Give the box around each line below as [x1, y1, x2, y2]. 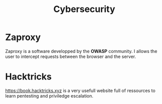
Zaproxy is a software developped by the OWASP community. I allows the [5, 48, 157, 54]
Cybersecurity [53, 3, 115, 15]
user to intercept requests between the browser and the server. [5, 53, 136, 59]
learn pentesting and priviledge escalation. [5, 92, 94, 98]
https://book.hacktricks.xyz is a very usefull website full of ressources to [5, 87, 155, 93]
